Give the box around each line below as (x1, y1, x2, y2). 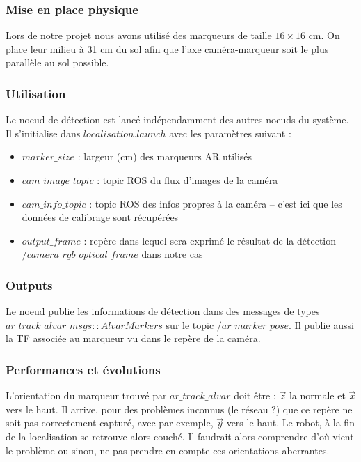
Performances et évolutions (6, 360, 161, 378)
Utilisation (6, 84, 66, 102)
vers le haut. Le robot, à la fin (226, 415, 355, 430)
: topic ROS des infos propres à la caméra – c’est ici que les (89, 196, 342, 210)
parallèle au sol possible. (6, 55, 109, 70)
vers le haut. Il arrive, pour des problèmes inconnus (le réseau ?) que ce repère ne (6, 401, 353, 416)
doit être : (234, 388, 276, 403)
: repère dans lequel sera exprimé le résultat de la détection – (83, 233, 344, 247)
